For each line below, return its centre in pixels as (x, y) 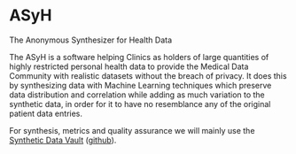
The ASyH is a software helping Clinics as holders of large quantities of (139, 57)
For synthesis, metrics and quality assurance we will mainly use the (132, 130)
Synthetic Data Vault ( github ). (63, 140)
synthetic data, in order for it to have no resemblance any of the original (140, 104)
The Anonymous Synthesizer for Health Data (91, 40)
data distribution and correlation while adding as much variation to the (137, 95)
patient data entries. (46, 113)
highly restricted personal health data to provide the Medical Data (129, 66)
